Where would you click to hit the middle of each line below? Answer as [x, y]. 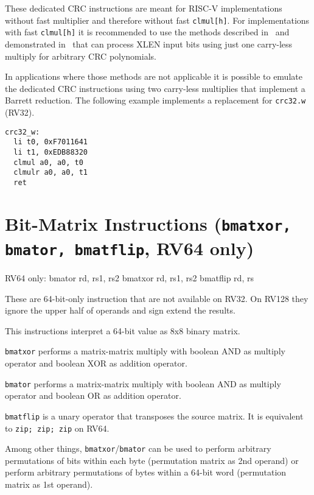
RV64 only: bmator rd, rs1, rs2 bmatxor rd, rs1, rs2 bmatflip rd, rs [129, 278]
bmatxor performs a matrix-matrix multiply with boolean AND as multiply [145, 351]
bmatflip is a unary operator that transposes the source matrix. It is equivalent [154, 416]
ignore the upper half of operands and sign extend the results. [120, 310]
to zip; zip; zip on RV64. [57, 428]
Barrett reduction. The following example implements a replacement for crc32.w [155, 100]
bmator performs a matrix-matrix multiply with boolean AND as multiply [143, 383]
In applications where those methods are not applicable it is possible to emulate [154, 76]
